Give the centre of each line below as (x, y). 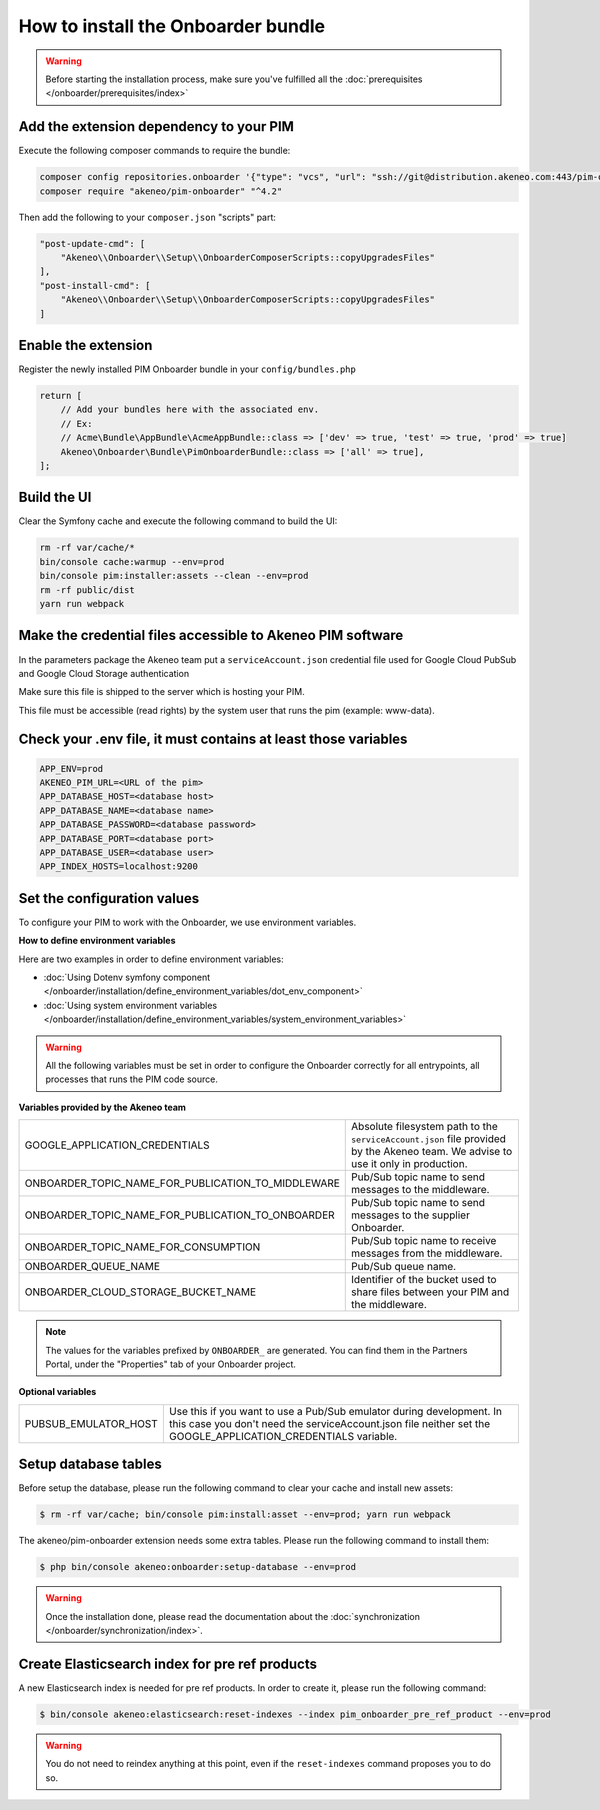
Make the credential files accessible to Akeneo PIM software (211, 635)
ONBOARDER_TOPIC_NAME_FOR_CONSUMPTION (142, 1247)
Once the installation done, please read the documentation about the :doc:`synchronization (232, 1616)
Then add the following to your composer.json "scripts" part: (147, 217)
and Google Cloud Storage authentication (104, 673)
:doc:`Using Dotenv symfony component (126, 977)
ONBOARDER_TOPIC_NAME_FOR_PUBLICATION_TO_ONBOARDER (179, 1215)
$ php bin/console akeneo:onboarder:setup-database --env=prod (198, 1567)
